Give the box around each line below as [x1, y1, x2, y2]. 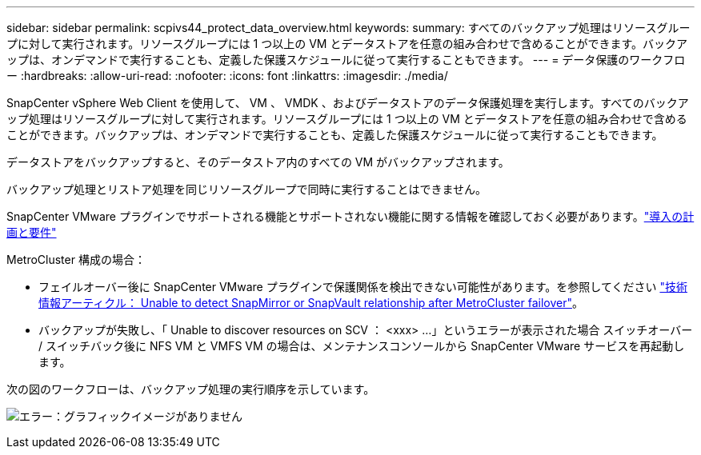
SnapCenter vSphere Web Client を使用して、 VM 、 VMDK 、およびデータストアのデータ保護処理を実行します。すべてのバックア [6, 96, 689, 110]
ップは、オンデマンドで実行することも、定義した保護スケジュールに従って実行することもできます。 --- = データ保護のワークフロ [6, 53, 686, 66]
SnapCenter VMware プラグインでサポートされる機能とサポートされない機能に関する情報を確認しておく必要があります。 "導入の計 [6, 210, 695, 223]
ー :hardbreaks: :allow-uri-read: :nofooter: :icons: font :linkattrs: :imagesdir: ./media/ [6, 69, 448, 82]
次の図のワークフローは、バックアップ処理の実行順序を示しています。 [6, 382, 375, 396]
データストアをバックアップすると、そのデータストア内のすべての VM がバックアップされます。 [6, 155, 510, 169]
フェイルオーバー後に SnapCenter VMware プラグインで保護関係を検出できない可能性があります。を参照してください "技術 [38, 280, 687, 293]
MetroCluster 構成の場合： [6, 253, 146, 266]
